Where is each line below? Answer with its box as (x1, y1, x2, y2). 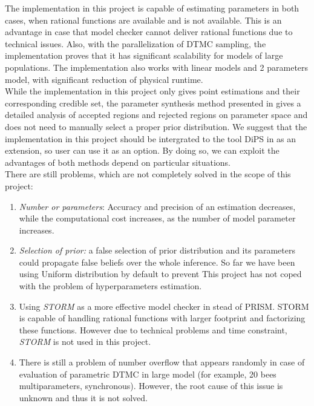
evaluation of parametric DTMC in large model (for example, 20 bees (19, 367, 276, 380)
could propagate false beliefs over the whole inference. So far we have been (19, 255, 295, 268)
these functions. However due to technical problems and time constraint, (19, 323, 287, 336)
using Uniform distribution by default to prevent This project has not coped (19, 267, 302, 280)
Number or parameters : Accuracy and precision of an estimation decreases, (19, 200, 296, 212)
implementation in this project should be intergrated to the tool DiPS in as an (5, 132, 296, 145)
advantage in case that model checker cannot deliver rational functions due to (5, 25, 293, 38)
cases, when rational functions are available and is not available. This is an (5, 13, 282, 26)
